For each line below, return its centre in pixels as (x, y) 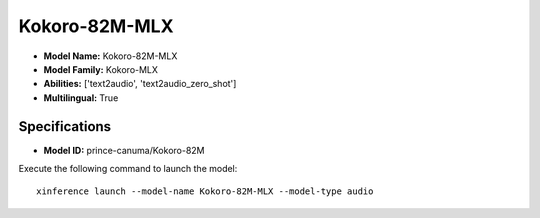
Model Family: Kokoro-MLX (101, 69)
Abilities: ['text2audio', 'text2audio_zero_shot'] (140, 84)
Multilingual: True (81, 97)
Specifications (65, 126)
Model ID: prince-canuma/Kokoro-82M (124, 150)
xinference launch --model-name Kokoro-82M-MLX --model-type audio (205, 191)
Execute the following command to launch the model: (128, 169)
